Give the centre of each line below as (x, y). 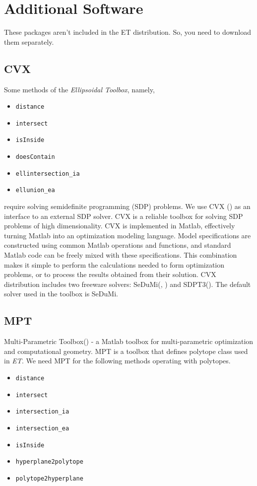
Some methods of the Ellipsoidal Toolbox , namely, (79, 89)
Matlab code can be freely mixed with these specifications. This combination (121, 255)
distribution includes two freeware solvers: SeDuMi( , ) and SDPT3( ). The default (128, 284)
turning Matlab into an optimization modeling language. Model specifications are (128, 235)
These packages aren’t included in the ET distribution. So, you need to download (128, 32)
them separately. (29, 41)
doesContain (35, 157)
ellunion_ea (35, 190)
